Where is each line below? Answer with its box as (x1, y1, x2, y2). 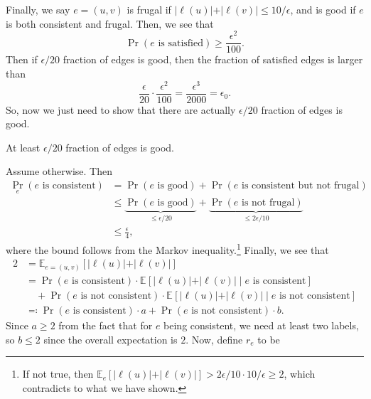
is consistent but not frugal (242, 181, 360, 191)
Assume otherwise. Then (6, 164, 112, 179)
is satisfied (158, 38, 203, 48)
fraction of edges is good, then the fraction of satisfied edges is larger (63, 52, 363, 67)
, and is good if (290, 2, 356, 16)
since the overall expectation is (43, 331, 178, 346)
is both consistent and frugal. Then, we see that (6, 16, 214, 31)
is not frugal (242, 198, 295, 208)
